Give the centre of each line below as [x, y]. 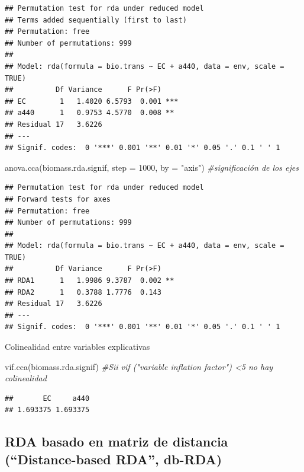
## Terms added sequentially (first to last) [96, 20]
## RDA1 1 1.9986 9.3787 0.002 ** [90, 281]
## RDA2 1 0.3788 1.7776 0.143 [83, 292]
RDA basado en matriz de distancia [117, 441]
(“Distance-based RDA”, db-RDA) [114, 459]
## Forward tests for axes [58, 199]
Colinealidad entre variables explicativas [77, 347]
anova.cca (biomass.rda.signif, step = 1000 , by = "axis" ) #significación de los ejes [152, 167]
